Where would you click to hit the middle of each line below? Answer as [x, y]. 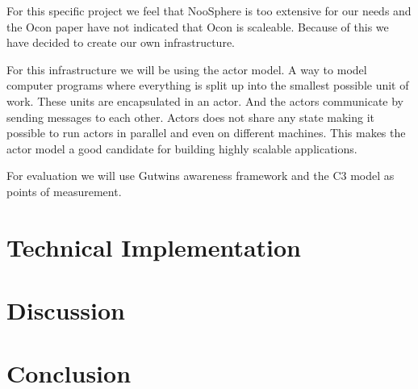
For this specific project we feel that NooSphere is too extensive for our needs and [209, 10]
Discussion [66, 310]
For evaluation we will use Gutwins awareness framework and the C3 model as [201, 176]
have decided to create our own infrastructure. [121, 42]
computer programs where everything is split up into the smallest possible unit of [208, 85]
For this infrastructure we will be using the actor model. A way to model [187, 69]
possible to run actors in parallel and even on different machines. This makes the [206, 133]
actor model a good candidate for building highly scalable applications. [182, 148]
